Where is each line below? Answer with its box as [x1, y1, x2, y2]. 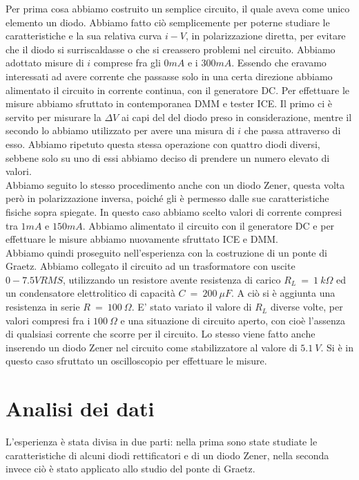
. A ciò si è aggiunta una [231, 286, 336, 300]
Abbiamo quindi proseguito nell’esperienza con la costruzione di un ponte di [6, 245, 327, 259]
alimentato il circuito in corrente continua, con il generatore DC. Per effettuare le [6, 82, 350, 97]
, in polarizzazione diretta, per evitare [186, 28, 346, 43]
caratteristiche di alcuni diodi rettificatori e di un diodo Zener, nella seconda [6, 447, 329, 462]
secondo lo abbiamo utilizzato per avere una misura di [6, 123, 235, 138]
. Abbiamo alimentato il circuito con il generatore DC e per [82, 218, 335, 232]
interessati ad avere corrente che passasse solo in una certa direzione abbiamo [6, 68, 333, 83]
